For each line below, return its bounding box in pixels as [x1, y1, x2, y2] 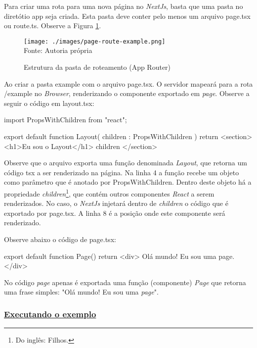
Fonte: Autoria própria [24, 45, 92, 55]
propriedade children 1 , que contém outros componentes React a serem [4, 187, 214, 199]
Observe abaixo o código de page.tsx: [4, 234, 116, 244]
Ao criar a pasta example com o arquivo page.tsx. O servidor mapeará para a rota [4, 78, 253, 89]
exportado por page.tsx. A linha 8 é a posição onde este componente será [4, 207, 225, 218]
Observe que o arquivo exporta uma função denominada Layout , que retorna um [4, 157, 247, 168]
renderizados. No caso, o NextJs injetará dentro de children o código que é [4, 198, 228, 208]
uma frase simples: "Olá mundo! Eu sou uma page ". [4, 287, 159, 297]
